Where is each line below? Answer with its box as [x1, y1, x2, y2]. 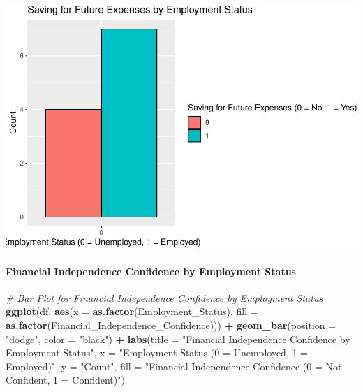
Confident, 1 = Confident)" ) [6, 372, 125, 387]
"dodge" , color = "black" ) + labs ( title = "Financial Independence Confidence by [6, 331, 350, 346]
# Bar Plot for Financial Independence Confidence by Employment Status [6, 290, 323, 305]
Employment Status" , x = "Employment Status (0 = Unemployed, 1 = [6, 345, 308, 360]
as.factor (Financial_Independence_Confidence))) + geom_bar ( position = [6, 317, 336, 332]
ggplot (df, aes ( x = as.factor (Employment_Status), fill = [6, 304, 258, 319]
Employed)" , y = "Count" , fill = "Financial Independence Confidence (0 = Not [6, 358, 342, 373]
